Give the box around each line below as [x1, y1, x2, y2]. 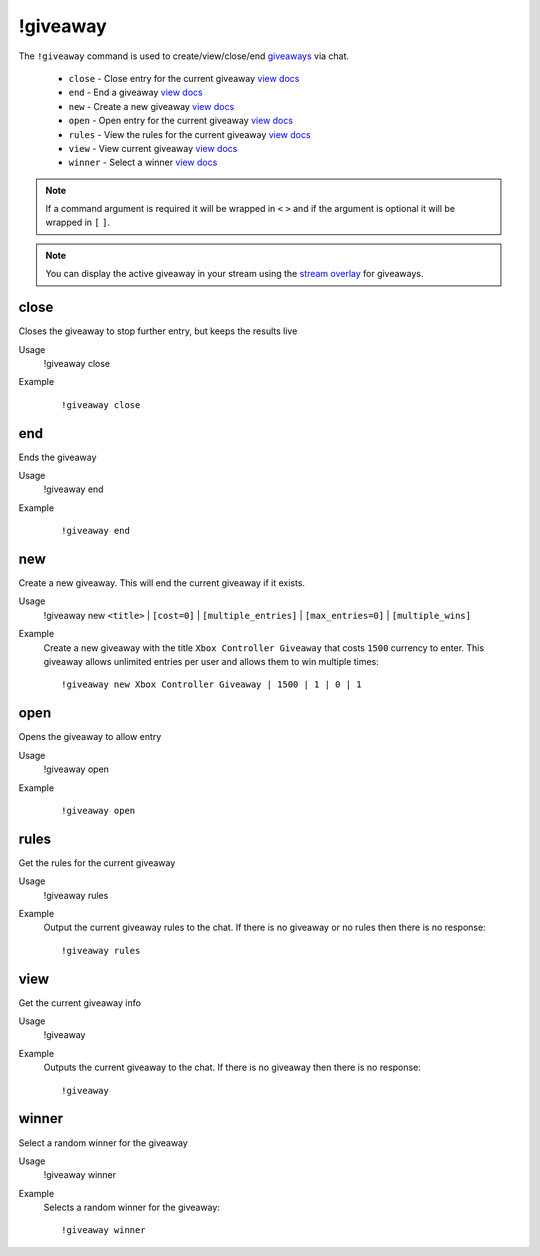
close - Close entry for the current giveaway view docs [68, 72, 300, 84]
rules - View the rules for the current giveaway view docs [68, 128, 311, 140]
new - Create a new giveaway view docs [68, 100, 235, 112]
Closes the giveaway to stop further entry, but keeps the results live [18, 325, 298, 337]
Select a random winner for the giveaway [18, 1136, 189, 1149]
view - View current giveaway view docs [68, 142, 238, 154]
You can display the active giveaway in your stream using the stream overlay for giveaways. [45, 268, 424, 280]
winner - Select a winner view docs [68, 156, 218, 169]
